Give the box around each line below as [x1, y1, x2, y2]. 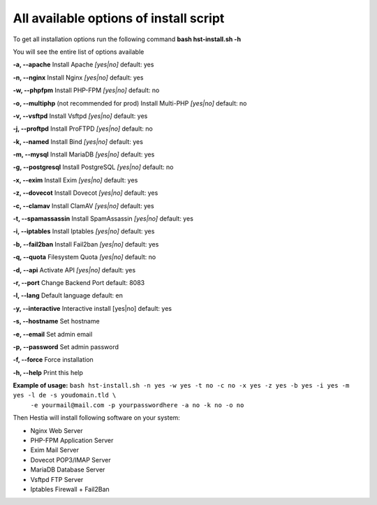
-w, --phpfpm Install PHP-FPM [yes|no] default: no [13, 86, 160, 94]
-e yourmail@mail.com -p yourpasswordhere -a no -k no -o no [30, 401, 244, 409]
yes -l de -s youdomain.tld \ [13, 391, 117, 400]
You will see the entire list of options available [13, 47, 145, 56]
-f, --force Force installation [13, 356, 94, 364]
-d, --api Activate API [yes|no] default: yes [13, 265, 136, 274]
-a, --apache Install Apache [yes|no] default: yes [13, 60, 154, 69]
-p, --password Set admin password [13, 342, 119, 351]
